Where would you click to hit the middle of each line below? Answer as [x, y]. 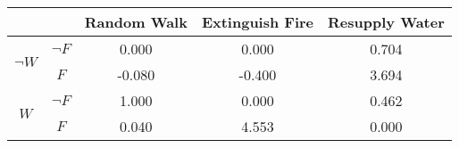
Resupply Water [386, 22]
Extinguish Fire [258, 22]
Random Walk [136, 22]
